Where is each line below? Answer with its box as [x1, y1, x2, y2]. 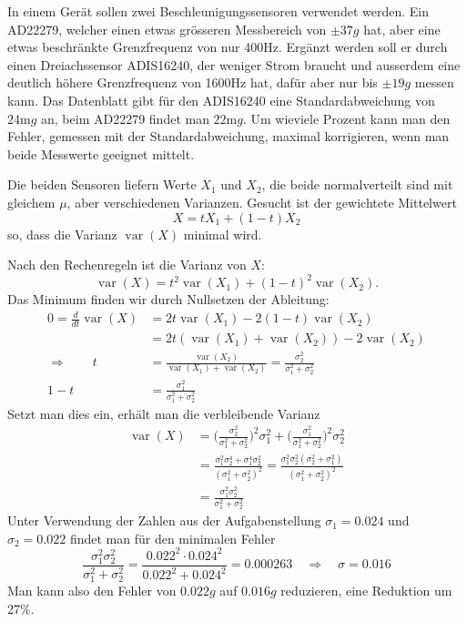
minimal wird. [183, 224, 262, 243]
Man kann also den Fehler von [7, 580, 177, 599]
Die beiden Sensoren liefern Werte [7, 175, 197, 194]
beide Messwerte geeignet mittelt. [7, 144, 195, 163]
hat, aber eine [363, 19, 441, 38]
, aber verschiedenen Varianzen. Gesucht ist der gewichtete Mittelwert [66, 192, 457, 211]
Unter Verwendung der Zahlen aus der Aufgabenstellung [7, 511, 321, 530]
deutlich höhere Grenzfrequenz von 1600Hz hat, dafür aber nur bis [7, 73, 378, 92]
